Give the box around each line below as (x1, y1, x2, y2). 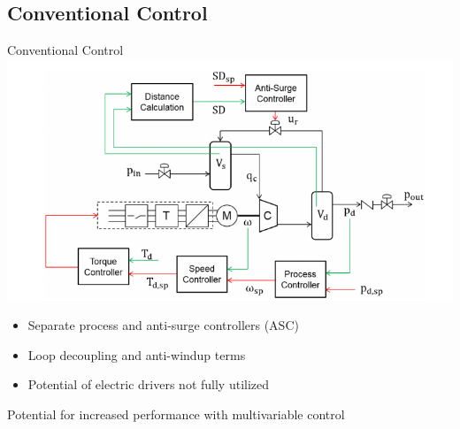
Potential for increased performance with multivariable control (7, 405, 345, 424)
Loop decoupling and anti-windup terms (27, 345, 246, 364)
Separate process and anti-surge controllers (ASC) (27, 316, 299, 334)
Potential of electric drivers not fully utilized (27, 375, 270, 394)
